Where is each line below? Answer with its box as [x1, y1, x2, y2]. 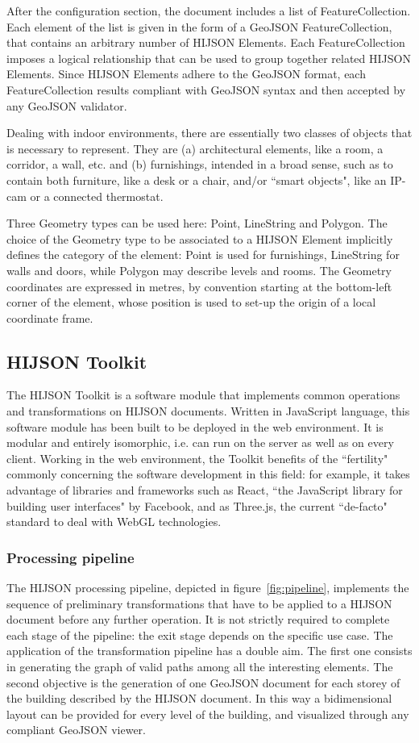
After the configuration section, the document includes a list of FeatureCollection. [6, 2, 411, 19]
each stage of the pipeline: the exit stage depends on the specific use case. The [6, 626, 393, 643]
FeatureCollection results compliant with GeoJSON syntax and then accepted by [6, 81, 406, 98]
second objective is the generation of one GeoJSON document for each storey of [6, 674, 400, 691]
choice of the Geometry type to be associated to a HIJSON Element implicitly [6, 230, 393, 247]
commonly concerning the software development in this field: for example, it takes [6, 465, 410, 482]
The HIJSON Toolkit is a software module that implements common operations [6, 386, 400, 403]
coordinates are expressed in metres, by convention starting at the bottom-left [6, 278, 392, 294]
